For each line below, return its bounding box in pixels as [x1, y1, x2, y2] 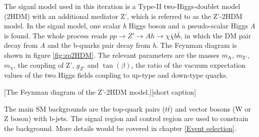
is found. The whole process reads [4, 30, 107, 40]
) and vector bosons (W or [170, 103, 251, 114]
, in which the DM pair [180, 30, 251, 40]
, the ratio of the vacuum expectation [131, 59, 246, 70]
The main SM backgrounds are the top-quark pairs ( [4, 103, 165, 114]
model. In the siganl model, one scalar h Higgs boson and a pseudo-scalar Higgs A [4, 20, 255, 31]
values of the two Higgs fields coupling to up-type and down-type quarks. [4, 70, 228, 80]
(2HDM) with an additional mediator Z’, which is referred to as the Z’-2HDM [4, 10, 242, 21]
